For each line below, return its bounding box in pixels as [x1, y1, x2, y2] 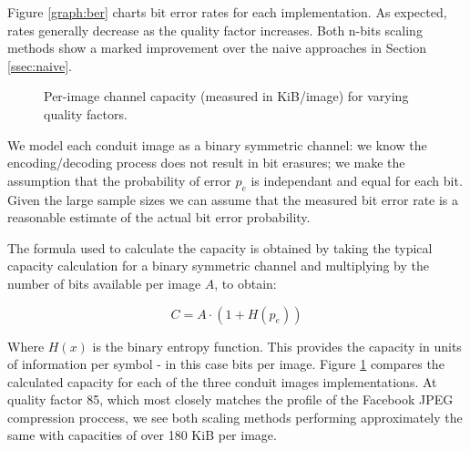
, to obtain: [214, 273, 277, 292]
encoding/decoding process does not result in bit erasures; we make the [7, 153, 405, 172]
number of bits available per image [7, 273, 201, 292]
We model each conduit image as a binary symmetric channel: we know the [7, 135, 427, 154]
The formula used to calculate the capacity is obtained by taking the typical [7, 238, 433, 257]
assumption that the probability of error [7, 170, 231, 189]
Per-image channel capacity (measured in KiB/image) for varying [44, 87, 409, 106]
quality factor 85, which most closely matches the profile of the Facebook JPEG [7, 390, 454, 409]
